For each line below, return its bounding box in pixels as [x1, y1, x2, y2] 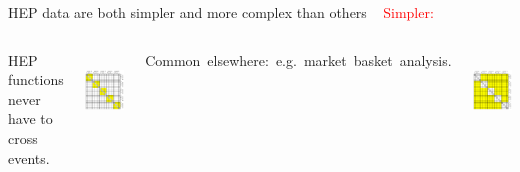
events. [8, 147, 50, 168]
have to [8, 108, 53, 129]
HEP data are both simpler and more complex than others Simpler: [8, 2, 434, 22]
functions [8, 69, 64, 90]
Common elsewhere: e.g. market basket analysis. [145, 49, 452, 70]
